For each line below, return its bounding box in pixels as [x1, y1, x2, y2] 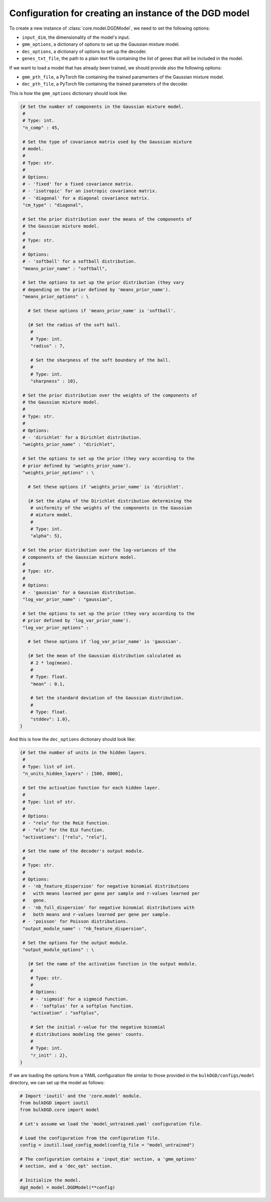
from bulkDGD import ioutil [20, 1100, 89, 1105]
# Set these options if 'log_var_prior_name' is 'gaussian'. [28, 639, 182, 645]
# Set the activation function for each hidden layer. [23, 785, 161, 790]
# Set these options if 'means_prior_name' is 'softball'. [28, 307, 176, 313]
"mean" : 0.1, [30, 681, 65, 687]
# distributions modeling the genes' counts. [30, 1031, 145, 1037]
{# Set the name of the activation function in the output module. [28, 961, 198, 967]
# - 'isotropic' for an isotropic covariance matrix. [23, 188, 158, 194]
